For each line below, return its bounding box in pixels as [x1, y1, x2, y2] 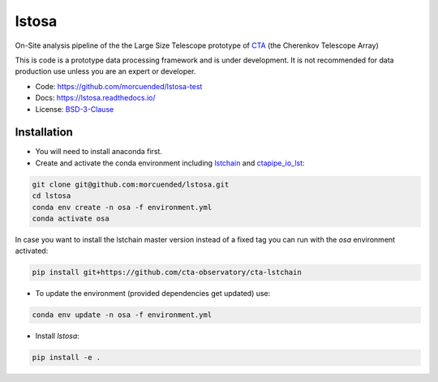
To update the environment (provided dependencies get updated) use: [35, 289, 271, 298]
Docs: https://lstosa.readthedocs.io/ [35, 93, 156, 103]
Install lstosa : [35, 331, 80, 341]
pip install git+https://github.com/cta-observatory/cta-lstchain [32, 268, 302, 277]
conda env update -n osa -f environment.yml [32, 311, 213, 320]
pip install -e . [32, 353, 101, 363]
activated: [15, 246, 49, 255]
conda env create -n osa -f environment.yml [32, 203, 213, 212]
